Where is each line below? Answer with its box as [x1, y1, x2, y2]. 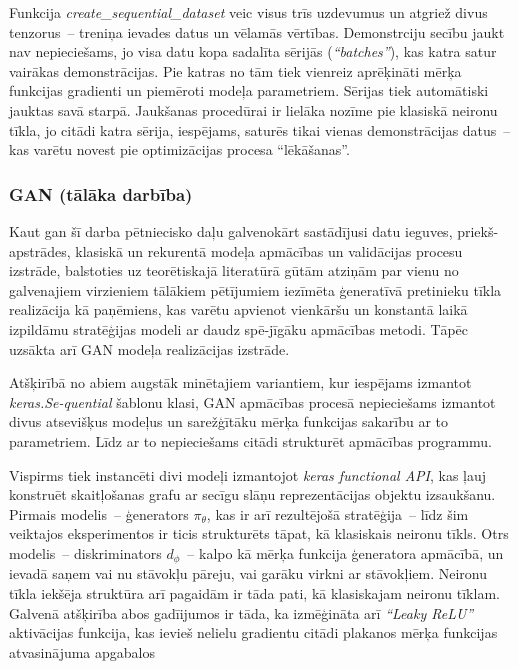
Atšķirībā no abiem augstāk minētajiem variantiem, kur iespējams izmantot [9, 372, 472, 393]
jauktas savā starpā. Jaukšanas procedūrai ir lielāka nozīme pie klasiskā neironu [9, 99, 498, 120]
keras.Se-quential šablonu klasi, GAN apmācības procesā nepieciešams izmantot [9, 391, 496, 412]
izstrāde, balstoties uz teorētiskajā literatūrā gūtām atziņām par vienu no [9, 260, 459, 281]
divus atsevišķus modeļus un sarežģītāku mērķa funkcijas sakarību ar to [9, 411, 449, 432]
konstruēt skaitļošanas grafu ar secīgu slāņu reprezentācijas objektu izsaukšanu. [9, 484, 496, 505]
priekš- [457, 220, 499, 241]
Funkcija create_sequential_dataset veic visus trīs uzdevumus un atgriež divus [9, 2, 488, 22]
